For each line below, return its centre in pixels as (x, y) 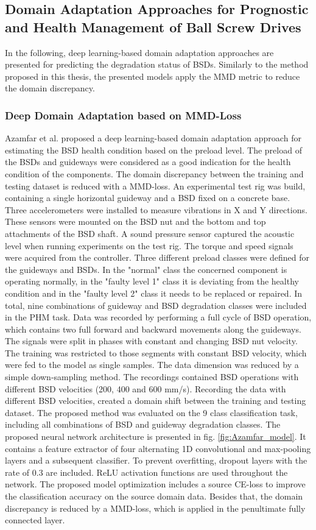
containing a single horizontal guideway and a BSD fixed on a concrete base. (148, 198)
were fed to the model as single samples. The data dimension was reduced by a (152, 365)
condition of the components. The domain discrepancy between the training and (154, 173)
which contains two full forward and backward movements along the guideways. (153, 329)
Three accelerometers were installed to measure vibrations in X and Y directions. (156, 209)
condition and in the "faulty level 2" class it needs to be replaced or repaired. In (154, 293)
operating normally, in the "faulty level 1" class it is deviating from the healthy (152, 281)
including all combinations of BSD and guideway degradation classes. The (143, 424)
